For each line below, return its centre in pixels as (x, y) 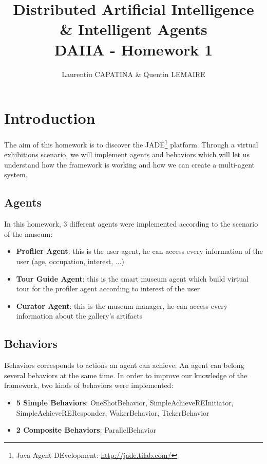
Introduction (50, 118)
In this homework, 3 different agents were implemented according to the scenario (131, 224)
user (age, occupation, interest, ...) (70, 261)
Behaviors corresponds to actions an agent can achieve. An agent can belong (124, 365)
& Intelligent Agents (133, 29)
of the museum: (28, 234)
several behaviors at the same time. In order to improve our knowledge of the (126, 375)
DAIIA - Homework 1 (133, 49)
